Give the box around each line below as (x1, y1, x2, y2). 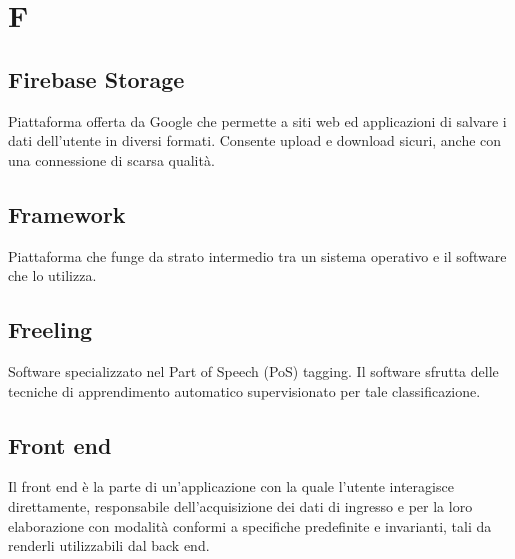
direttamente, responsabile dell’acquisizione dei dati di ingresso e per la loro (8, 495, 473, 516)
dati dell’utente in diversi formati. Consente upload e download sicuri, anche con (8, 130, 502, 151)
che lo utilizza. (8, 265, 97, 286)
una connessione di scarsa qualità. (8, 149, 215, 170)
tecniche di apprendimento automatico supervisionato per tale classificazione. (8, 380, 481, 401)
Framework (8, 198, 126, 229)
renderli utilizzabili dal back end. (8, 535, 210, 556)
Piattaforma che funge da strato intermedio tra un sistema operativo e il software (8, 245, 507, 266)
